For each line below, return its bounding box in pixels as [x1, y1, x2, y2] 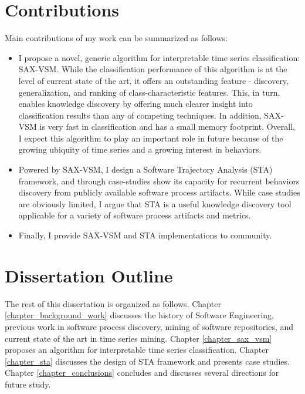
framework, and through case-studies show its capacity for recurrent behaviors [18, 174, 300, 187]
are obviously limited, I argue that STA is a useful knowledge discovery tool [18, 197, 292, 210]
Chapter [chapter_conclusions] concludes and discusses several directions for [5, 366, 279, 379]
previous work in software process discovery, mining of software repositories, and [5, 320, 294, 332]
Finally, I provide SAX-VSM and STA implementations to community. [18, 229, 272, 241]
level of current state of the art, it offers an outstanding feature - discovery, [18, 74, 289, 86]
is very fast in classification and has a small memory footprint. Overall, [39, 120, 295, 133]
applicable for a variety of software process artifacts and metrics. [18, 209, 251, 221]
